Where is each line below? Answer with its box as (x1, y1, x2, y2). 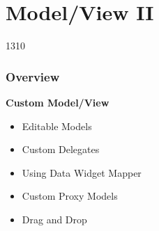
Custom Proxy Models (22, 189, 118, 203)
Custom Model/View (6, 95, 109, 109)
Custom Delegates (22, 142, 100, 157)
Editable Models (22, 118, 92, 133)
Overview (6, 67, 60, 85)
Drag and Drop (22, 212, 87, 226)
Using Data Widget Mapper (22, 165, 142, 180)
